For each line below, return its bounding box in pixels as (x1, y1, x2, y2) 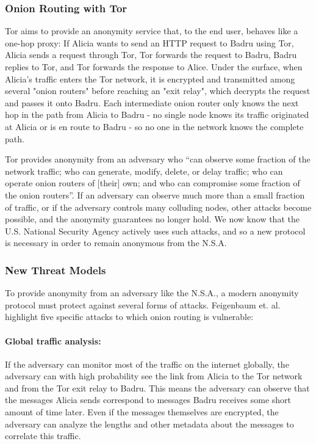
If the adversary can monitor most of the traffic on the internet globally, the (5, 357, 289, 370)
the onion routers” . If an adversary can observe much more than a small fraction (5, 188, 305, 201)
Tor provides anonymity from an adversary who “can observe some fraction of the (5, 153, 311, 166)
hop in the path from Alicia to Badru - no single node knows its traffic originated (5, 108, 309, 121)
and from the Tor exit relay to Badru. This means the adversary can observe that (5, 381, 310, 394)
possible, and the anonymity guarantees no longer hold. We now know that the (5, 213, 300, 225)
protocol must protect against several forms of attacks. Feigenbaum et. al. (5, 298, 281, 311)
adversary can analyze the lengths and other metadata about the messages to (5, 417, 294, 430)
